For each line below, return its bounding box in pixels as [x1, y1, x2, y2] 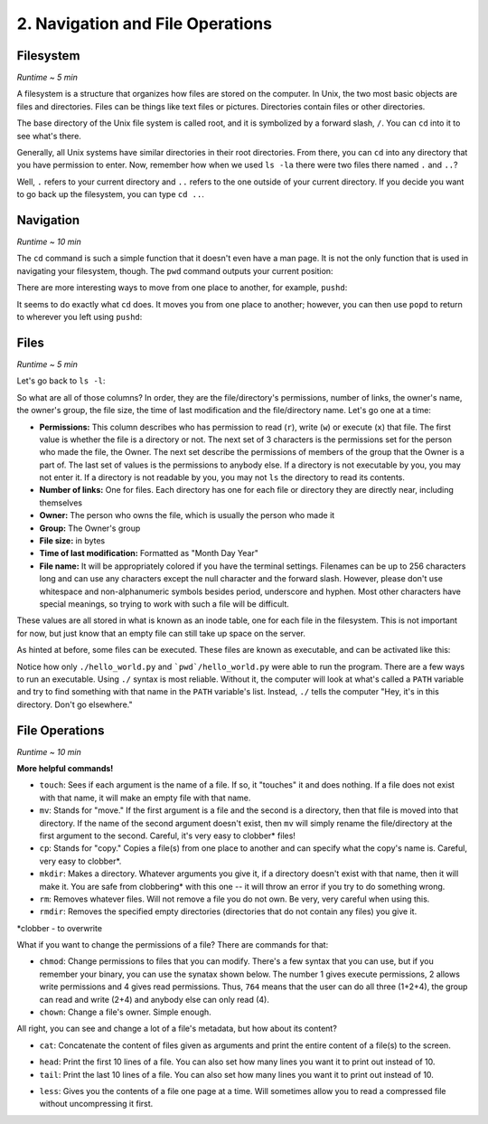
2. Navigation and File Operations [16, 14, 273, 33]
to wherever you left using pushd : [16, 312, 143, 323]
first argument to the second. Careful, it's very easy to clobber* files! [39, 830, 296, 841]
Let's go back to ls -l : [16, 375, 106, 386]
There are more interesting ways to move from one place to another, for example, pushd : [16, 282, 348, 293]
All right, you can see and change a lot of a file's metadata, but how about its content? [16, 1023, 338, 1034]
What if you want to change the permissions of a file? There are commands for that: [16, 940, 329, 950]
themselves [39, 497, 83, 508]
